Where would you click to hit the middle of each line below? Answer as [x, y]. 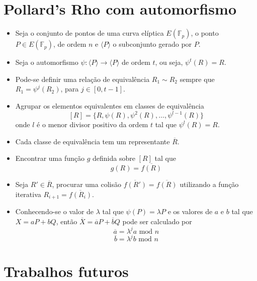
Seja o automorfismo [47, 62]
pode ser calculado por [157, 221]
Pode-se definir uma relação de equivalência [82, 79]
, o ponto [205, 33]
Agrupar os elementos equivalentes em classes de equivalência [110, 105]
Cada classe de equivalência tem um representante [93, 141]
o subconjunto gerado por [152, 44]
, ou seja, [169, 62]
